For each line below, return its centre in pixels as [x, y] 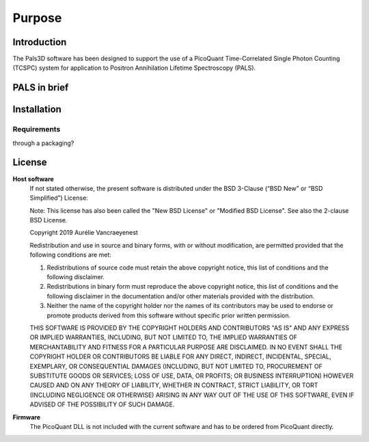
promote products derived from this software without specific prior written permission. [169, 315]
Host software [33, 179]
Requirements [37, 129]
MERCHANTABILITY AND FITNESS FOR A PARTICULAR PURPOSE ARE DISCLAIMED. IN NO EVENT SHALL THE [186, 347]
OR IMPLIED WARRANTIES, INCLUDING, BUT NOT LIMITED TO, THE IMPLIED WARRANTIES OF [163, 337]
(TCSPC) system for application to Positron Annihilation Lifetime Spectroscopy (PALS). [134, 68]
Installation [37, 109]
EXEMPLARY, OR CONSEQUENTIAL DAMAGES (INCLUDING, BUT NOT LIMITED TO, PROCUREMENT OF [176, 366]
